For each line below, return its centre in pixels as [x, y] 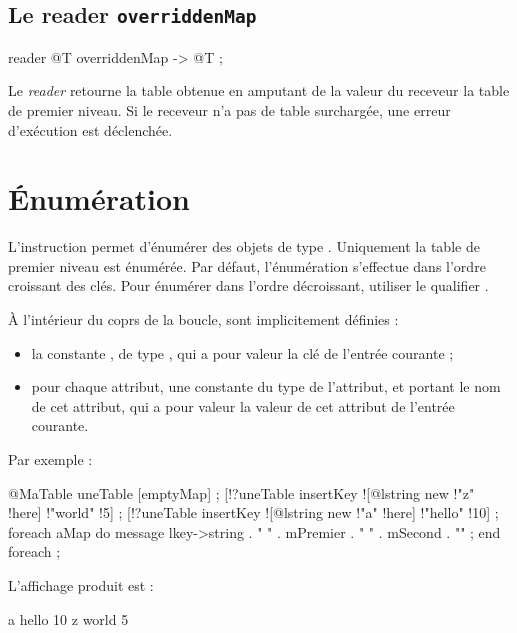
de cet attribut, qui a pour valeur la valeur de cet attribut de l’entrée [243, 405]
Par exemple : [50, 459]
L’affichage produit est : [81, 585]
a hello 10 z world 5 [68, 618]
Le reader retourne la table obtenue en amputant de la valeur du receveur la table [259, 90]
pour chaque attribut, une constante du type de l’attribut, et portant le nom [266, 386]
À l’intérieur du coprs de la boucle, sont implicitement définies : [203, 319]
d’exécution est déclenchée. [90, 129]
